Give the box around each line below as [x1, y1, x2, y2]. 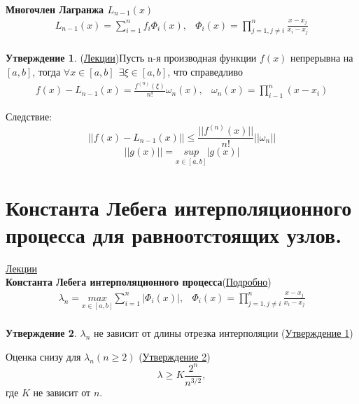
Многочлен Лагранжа [6, 2, 104, 16]
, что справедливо [167, 64, 243, 78]
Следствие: [6, 109, 52, 124]
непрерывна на [290, 50, 353, 65]
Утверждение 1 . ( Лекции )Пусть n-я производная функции [6, 50, 257, 65]
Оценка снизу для [6, 349, 81, 363]
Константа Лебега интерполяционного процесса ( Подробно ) [6, 274, 272, 289]
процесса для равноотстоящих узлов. [6, 220, 342, 249]
